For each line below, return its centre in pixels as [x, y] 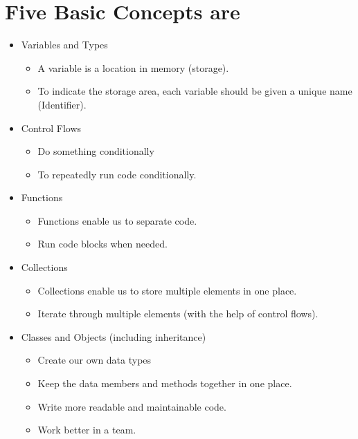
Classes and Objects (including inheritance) [114, 336]
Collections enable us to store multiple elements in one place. [167, 290]
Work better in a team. [87, 430]
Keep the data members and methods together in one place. [165, 383]
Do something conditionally [96, 151]
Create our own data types [95, 360]
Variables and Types [64, 45]
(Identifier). [62, 104]
